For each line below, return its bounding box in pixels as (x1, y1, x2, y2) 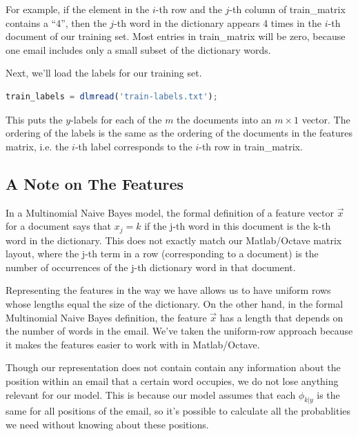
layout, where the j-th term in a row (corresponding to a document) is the (6, 246, 319, 261)
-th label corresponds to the (74, 139, 192, 153)
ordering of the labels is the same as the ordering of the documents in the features (6, 126, 353, 140)
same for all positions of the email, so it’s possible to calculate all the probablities (6, 404, 351, 418)
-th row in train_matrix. (199, 139, 303, 153)
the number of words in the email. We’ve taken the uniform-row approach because (6, 324, 353, 338)
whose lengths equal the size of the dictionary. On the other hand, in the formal (6, 296, 344, 310)
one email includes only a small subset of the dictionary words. (6, 42, 271, 57)
